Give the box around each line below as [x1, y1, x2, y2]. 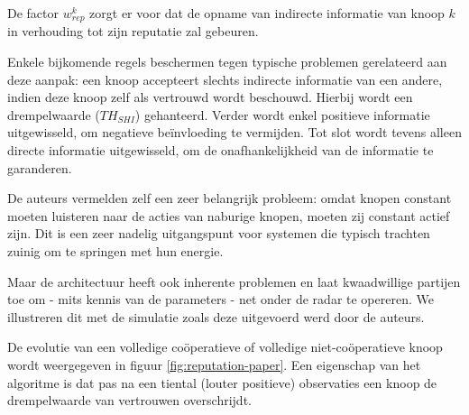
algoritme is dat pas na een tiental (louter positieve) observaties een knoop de [7, 373, 437, 392]
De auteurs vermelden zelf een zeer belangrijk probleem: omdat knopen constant [7, 189, 452, 207]
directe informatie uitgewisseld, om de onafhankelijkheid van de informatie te [7, 141, 434, 160]
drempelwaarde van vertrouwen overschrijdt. [7, 391, 252, 410]
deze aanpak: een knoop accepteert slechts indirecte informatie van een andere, [7, 69, 443, 88]
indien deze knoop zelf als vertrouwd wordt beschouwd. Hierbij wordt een [7, 88, 413, 106]
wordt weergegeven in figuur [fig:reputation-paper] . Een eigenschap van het [7, 355, 421, 373]
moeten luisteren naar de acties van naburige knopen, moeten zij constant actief [7, 206, 450, 225]
